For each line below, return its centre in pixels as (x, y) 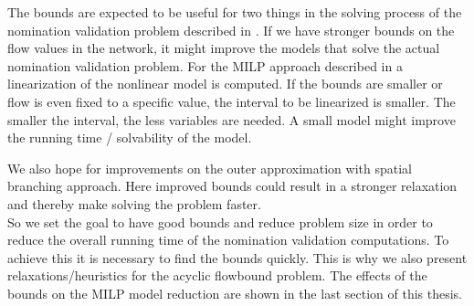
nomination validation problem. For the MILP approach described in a (205, 65)
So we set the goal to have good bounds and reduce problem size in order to (220, 222)
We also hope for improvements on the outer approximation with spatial (210, 168)
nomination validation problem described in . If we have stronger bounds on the (231, 30)
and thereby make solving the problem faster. (134, 203)
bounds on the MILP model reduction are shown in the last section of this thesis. (235, 293)
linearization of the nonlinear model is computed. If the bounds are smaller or (225, 84)
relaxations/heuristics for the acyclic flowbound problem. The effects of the (217, 275)
